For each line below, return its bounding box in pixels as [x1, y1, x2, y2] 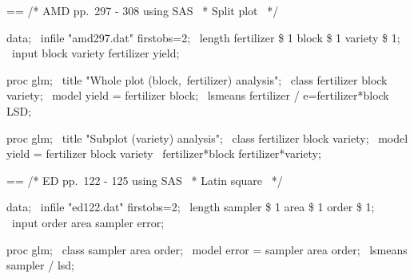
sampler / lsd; [6, 257, 74, 273]
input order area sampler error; [11, 214, 165, 230]
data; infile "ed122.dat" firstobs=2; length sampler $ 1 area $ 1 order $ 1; [6, 198, 375, 215]
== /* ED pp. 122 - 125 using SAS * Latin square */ [6, 171, 283, 188]
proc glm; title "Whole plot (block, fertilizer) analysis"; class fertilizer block [6, 71, 388, 88]
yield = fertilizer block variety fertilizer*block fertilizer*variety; [6, 145, 321, 162]
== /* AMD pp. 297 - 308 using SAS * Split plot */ [6, 2, 279, 18]
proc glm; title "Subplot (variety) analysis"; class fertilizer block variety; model [6, 129, 408, 146]
